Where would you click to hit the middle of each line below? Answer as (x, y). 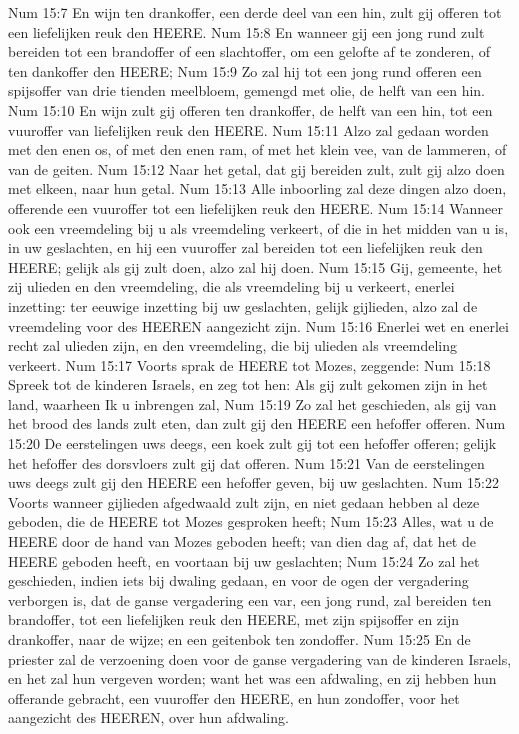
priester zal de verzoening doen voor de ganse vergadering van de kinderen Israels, (260, 658)
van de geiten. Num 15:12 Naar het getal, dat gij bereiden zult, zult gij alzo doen (256, 168)
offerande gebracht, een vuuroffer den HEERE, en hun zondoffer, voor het (234, 697)
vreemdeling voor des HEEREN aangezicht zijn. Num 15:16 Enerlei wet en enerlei (258, 325)
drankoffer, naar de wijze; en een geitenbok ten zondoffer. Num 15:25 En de (239, 639)
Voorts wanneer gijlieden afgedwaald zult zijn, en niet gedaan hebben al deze (244, 501)
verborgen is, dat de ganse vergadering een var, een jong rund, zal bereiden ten (250, 599)
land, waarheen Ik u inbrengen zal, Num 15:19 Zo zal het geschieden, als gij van (252, 403)
